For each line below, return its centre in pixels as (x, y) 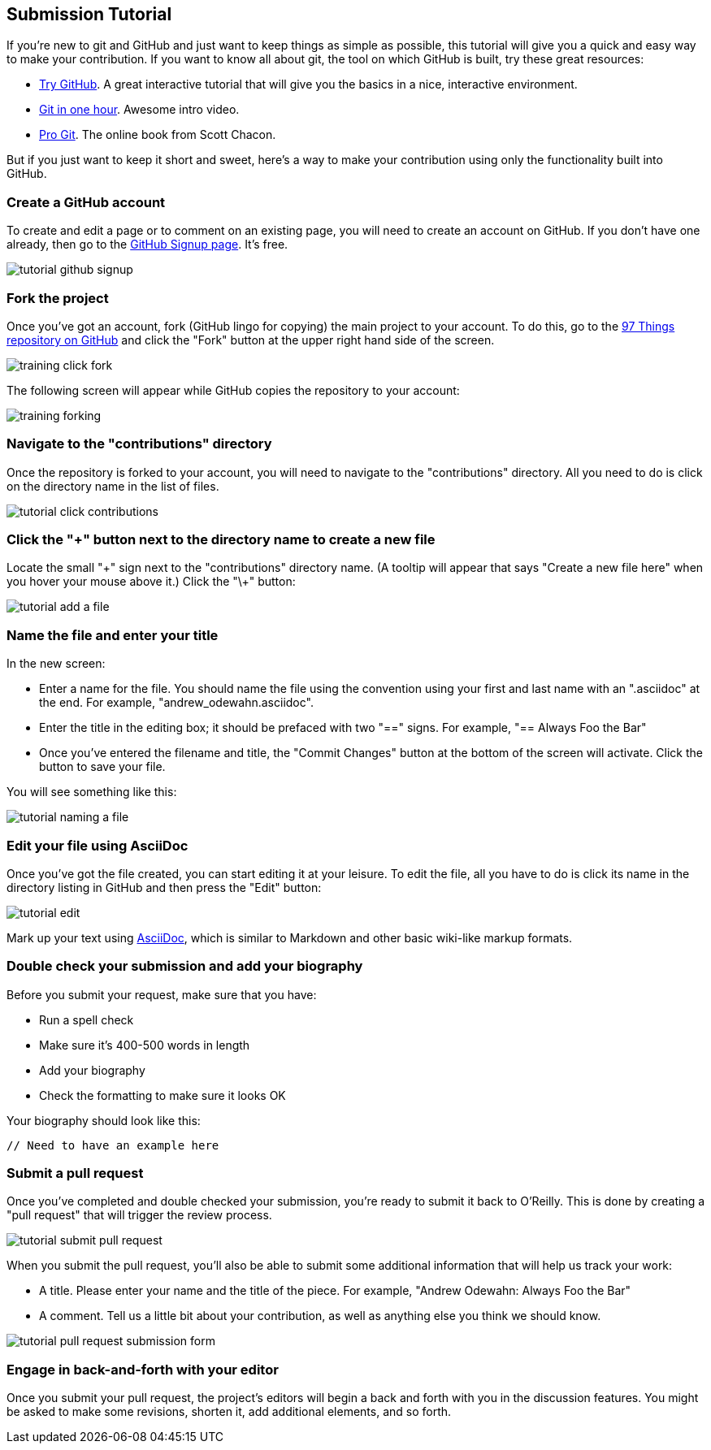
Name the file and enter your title (113, 635)
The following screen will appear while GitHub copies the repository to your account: (233, 390)
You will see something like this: (92, 792)
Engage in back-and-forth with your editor (143, 1369)
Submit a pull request (75, 1173)
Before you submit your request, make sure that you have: (162, 994)
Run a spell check (87, 1019)
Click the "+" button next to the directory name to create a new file (221, 540)
